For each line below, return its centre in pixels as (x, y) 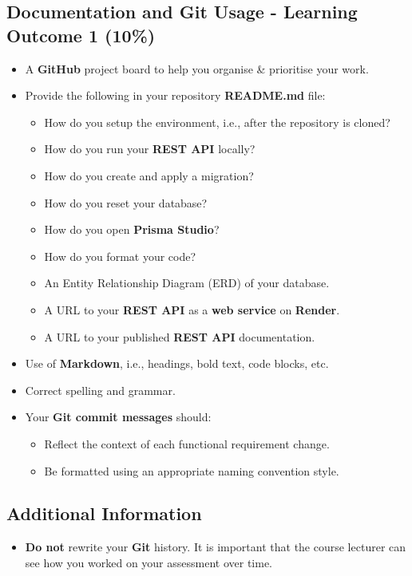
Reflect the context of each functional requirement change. (187, 443)
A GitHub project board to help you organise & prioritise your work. (197, 68)
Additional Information (104, 513)
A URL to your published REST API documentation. (180, 336)
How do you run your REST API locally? (150, 149)
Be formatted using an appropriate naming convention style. (192, 470)
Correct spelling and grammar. (100, 390)
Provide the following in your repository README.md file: (175, 95)
